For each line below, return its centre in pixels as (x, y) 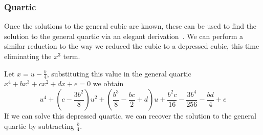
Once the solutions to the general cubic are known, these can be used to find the (130, 26)
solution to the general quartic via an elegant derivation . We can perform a (124, 36)
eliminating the (28, 56)
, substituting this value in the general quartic (119, 73)
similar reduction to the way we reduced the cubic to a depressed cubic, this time (132, 46)
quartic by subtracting (39, 126)
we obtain (108, 83)
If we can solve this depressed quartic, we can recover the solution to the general (130, 116)
